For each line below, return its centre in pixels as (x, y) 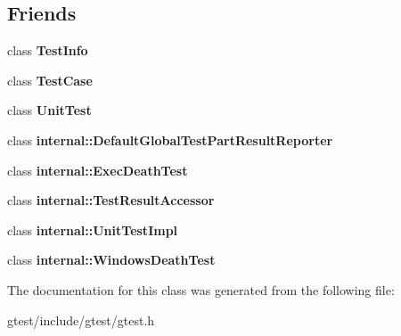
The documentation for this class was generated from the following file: (201, 289)
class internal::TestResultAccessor (111, 200)
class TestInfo (48, 50)
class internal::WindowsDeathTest (111, 260)
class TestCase (50, 80)
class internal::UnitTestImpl (93, 229)
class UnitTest (49, 110)
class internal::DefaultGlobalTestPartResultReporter (170, 139)
